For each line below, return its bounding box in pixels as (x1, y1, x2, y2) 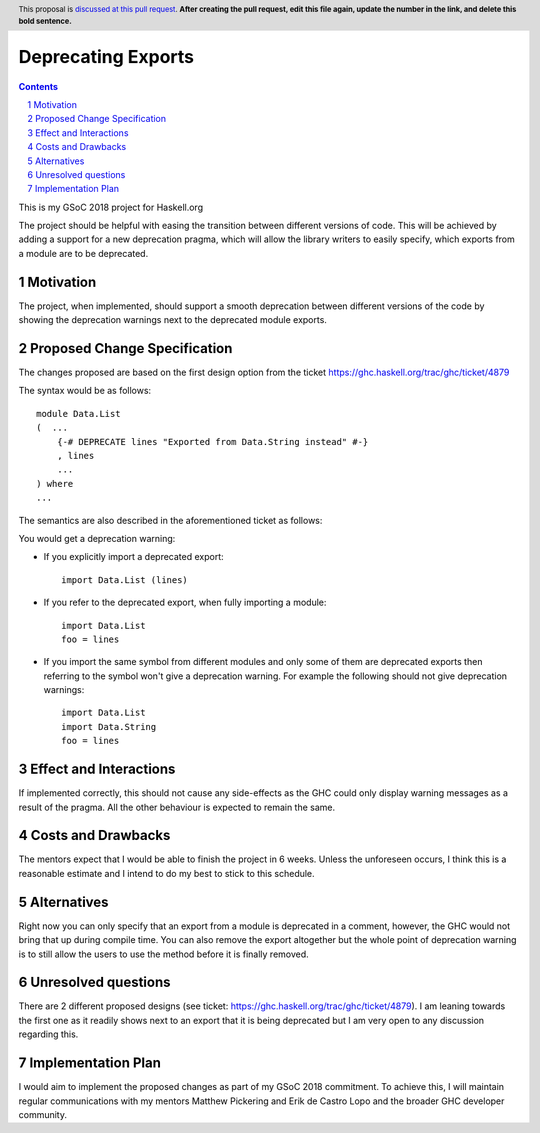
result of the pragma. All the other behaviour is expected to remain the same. (18, 801, 336, 813)
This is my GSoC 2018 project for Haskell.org (18, 201, 204, 213)
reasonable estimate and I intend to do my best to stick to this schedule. (18, 867, 315, 879)
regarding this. (18, 1028, 79, 1040)
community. (18, 1108, 67, 1120)
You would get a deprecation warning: (18, 532, 176, 544)
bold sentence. (18, 16, 72, 26)
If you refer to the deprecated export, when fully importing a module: (43, 596, 327, 609)
